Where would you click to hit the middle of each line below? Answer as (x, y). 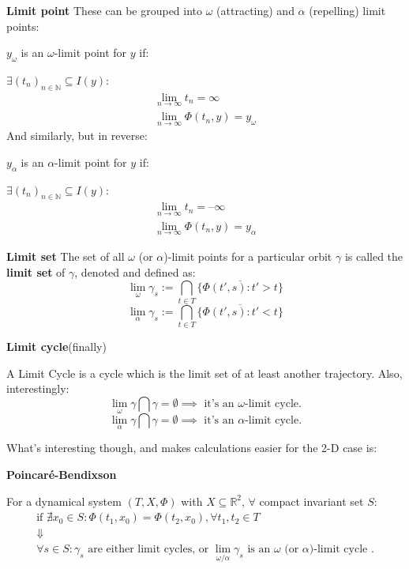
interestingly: (38, 388)
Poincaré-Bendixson (62, 475)
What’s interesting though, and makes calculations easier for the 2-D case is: (192, 448)
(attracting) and (255, 10)
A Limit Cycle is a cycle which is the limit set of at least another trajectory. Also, (204, 373)
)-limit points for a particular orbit (248, 256)
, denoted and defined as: (135, 271)
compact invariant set (311, 501)
